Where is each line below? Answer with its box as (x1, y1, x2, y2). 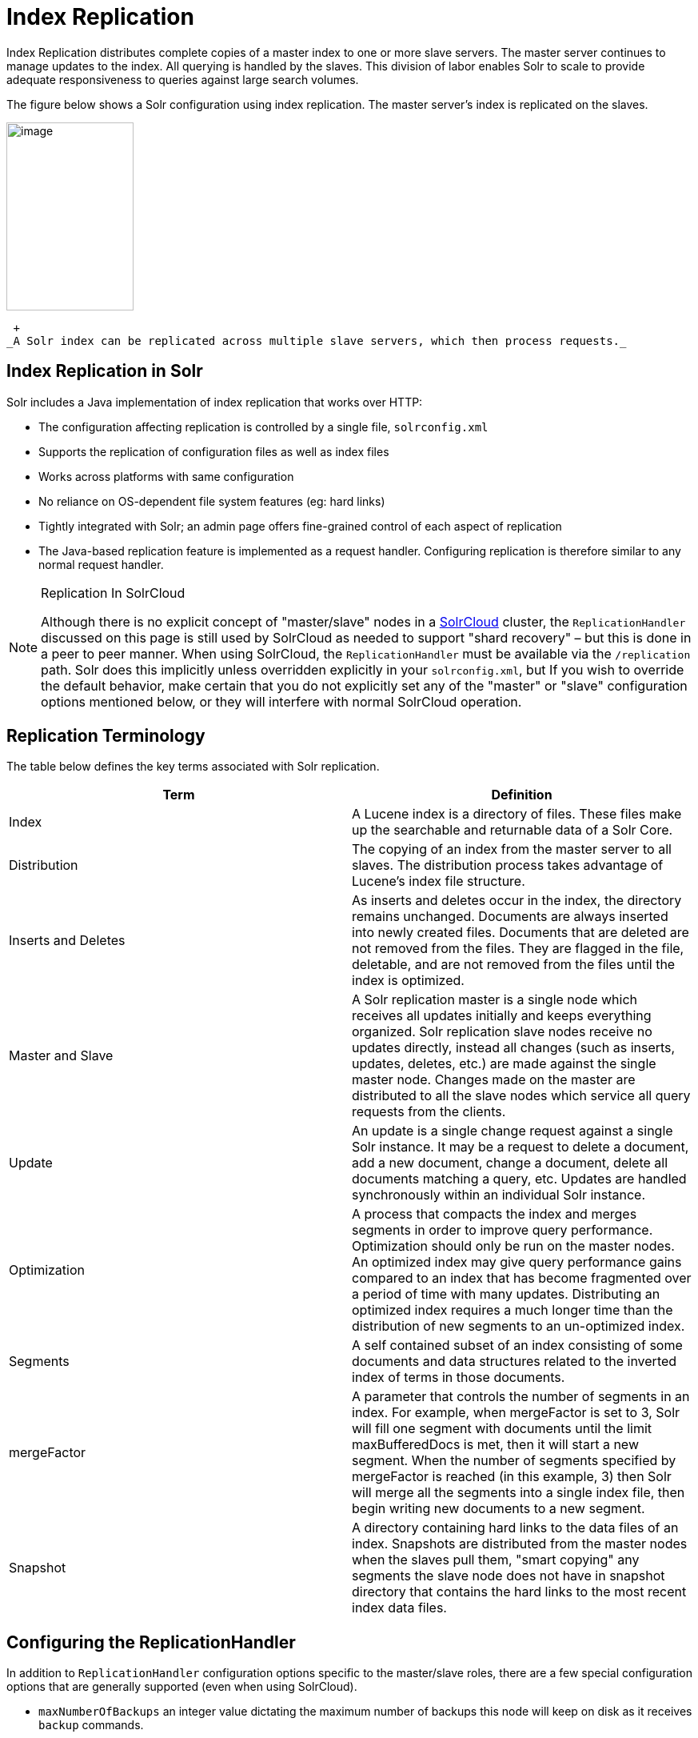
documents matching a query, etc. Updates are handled (352, 1171, 687, 1187)
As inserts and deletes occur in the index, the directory (352, 892, 682, 909)
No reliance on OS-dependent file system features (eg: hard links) (38, 494, 385, 508)
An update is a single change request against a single (352, 1123, 673, 1139)
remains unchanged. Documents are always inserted (352, 908, 668, 925)
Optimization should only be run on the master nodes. (352, 1238, 675, 1255)
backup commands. (38, 1718, 144, 1732)
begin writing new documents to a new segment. (352, 1500, 645, 1517)
